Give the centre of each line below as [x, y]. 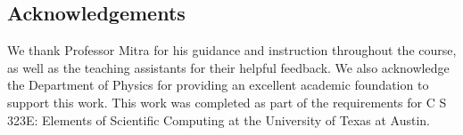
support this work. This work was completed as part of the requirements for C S [227, 102]
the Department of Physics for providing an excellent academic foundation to [218, 85]
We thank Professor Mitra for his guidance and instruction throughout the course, [232, 50]
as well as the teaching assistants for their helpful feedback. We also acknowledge [228, 67]
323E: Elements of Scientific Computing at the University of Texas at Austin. [219, 119]
